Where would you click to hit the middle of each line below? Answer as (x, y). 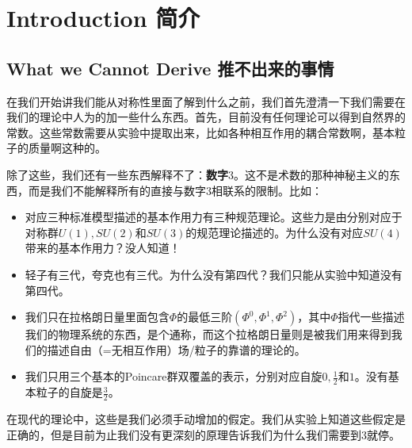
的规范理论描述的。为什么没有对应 (275, 232)
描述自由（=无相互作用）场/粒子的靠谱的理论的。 (176, 349)
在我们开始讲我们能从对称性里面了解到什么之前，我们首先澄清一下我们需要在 (206, 101)
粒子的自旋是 (69, 392)
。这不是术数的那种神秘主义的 (311, 174)
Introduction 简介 (103, 18)
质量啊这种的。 (67, 148)
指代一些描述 (371, 317)
